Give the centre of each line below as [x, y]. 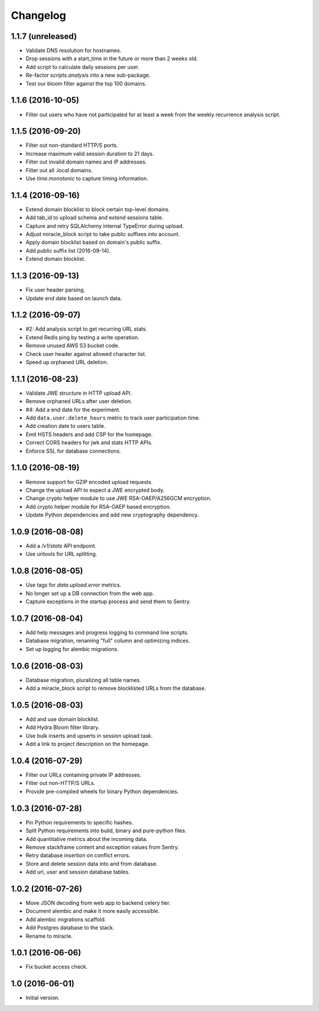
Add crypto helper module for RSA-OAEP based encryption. [98, 506]
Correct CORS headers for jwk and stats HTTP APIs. [89, 443]
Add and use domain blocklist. [63, 719]
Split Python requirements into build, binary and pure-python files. [106, 831]
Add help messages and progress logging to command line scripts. [107, 633]
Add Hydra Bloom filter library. [63, 727]
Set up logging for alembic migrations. [72, 649]
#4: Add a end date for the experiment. [73, 410]
